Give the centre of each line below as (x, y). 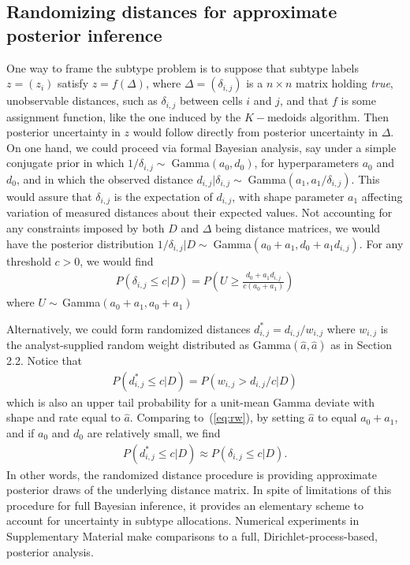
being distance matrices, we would (298, 227)
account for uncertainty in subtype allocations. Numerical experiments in (183, 520)
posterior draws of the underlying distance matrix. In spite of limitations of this (199, 490)
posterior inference (84, 34)
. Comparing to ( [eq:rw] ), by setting (217, 417)
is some (359, 100)
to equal (337, 417)
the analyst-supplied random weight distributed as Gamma (149, 345)
